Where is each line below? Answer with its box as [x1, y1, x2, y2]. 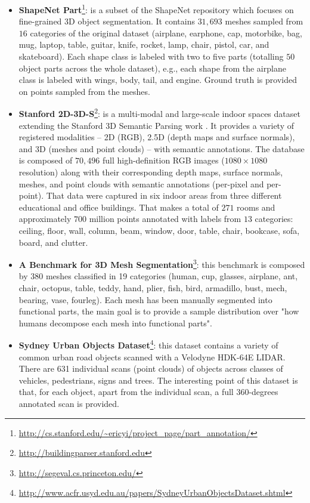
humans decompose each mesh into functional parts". [18, 316, 212, 329]
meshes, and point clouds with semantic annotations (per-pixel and [18, 177, 264, 190]
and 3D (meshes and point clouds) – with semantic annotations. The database [18, 142, 305, 155]
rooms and [237, 200, 275, 213]
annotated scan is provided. [18, 397, 120, 410]
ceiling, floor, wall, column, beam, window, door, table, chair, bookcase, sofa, [18, 224, 300, 236]
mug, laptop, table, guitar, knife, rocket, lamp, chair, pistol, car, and [18, 38, 269, 51]
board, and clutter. [18, 236, 88, 248]
